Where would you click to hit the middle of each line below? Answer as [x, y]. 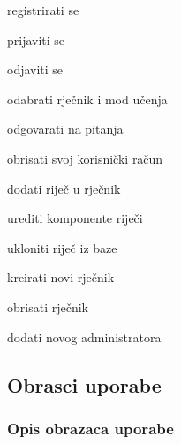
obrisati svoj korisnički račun [85, 158]
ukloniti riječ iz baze [62, 247]
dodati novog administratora [84, 337]
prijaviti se [36, 39]
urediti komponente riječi [75, 218]
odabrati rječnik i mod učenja [87, 99]
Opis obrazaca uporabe [90, 428]
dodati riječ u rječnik [64, 188]
